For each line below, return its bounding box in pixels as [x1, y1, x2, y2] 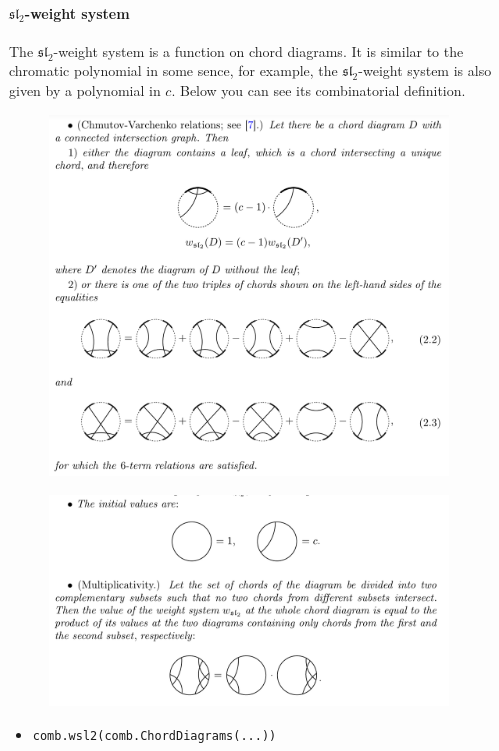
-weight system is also [358, 60, 492, 81]
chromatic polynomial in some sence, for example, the [9, 60, 338, 81]
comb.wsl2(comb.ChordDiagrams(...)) [32, 728, 277, 743]
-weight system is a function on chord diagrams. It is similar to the [53, 40, 464, 61]
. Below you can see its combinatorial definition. [171, 79, 466, 100]
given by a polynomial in [9, 79, 161, 100]
